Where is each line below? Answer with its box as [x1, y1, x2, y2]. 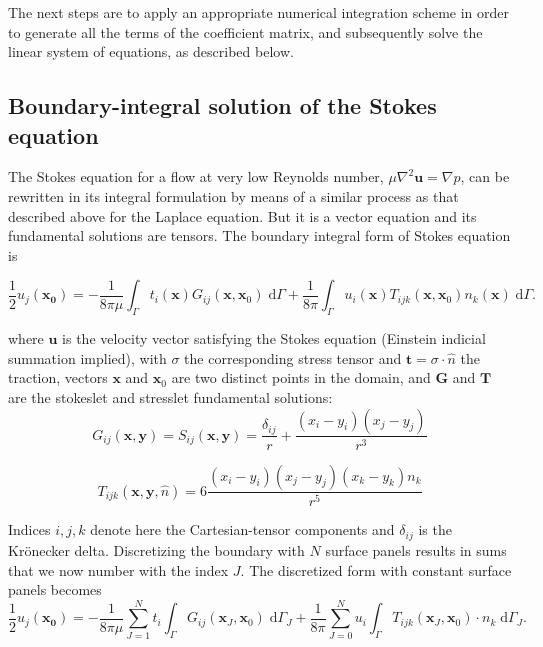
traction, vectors [8, 367, 108, 388]
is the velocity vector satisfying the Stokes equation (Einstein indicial [62, 328, 486, 349]
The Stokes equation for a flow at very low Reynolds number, [8, 166, 384, 187]
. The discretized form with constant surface [240, 559, 512, 580]
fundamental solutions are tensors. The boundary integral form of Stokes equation [8, 225, 511, 246]
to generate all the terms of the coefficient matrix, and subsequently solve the [8, 21, 483, 42]
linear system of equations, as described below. [8, 41, 294, 62]
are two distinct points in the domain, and [171, 367, 431, 388]
